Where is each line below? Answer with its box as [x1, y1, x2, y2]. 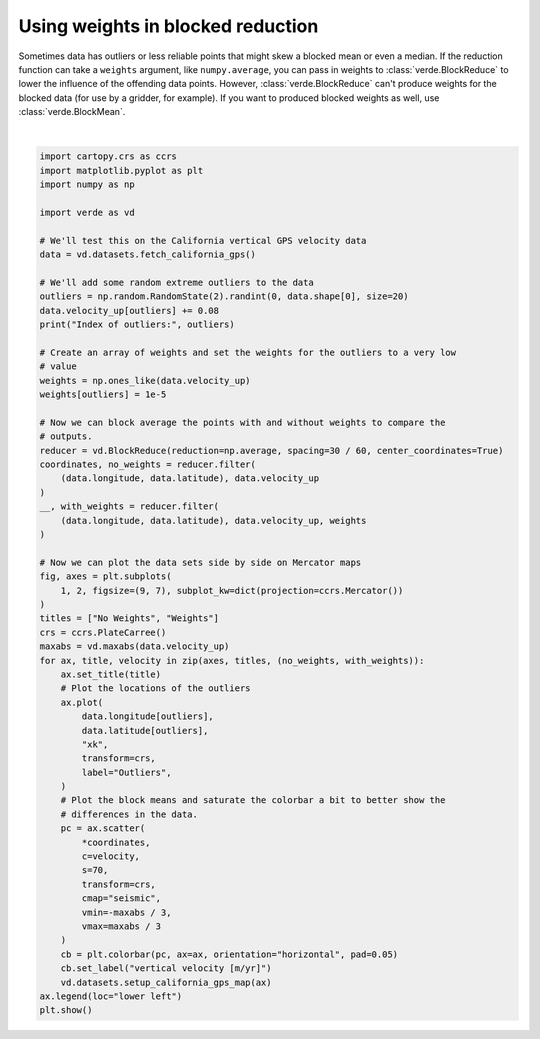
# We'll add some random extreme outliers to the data [39, 277, 314, 288]
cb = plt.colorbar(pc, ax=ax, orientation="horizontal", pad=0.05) [60, 948, 399, 960]
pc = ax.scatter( [60, 823, 146, 834]
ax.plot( [60, 696, 104, 708]
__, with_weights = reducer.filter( [39, 501, 220, 512]
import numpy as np [39, 179, 135, 190]
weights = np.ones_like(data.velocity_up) [39, 375, 251, 386]
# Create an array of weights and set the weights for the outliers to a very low [39, 346, 457, 358]
